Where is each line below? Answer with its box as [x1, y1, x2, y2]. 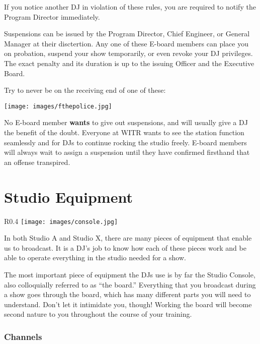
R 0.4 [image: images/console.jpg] [4, 215, 118, 226]
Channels [4, 330, 42, 342]
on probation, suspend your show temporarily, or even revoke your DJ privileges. [4, 48, 253, 59]
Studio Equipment [4, 186, 133, 207]
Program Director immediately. [4, 11, 100, 22]
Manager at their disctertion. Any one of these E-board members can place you [4, 38, 248, 48]
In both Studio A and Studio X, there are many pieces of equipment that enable [4, 233, 252, 243]
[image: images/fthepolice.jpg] [4, 102, 112, 110]
